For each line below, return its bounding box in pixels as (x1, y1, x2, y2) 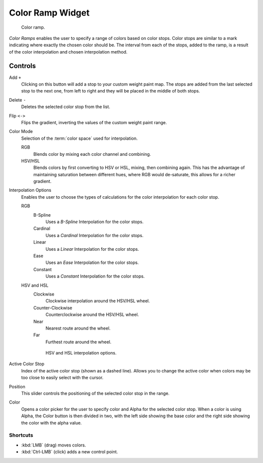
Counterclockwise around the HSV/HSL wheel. (45, 312, 139, 317)
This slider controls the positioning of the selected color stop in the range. (21, 390, 170, 396)
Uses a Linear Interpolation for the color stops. (45, 246, 139, 252)
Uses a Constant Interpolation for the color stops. (45, 273, 145, 279)
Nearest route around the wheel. (45, 325, 111, 331)
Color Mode (9, 129, 33, 134)
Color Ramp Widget (9, 7, 90, 18)
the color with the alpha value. (21, 420, 82, 426)
